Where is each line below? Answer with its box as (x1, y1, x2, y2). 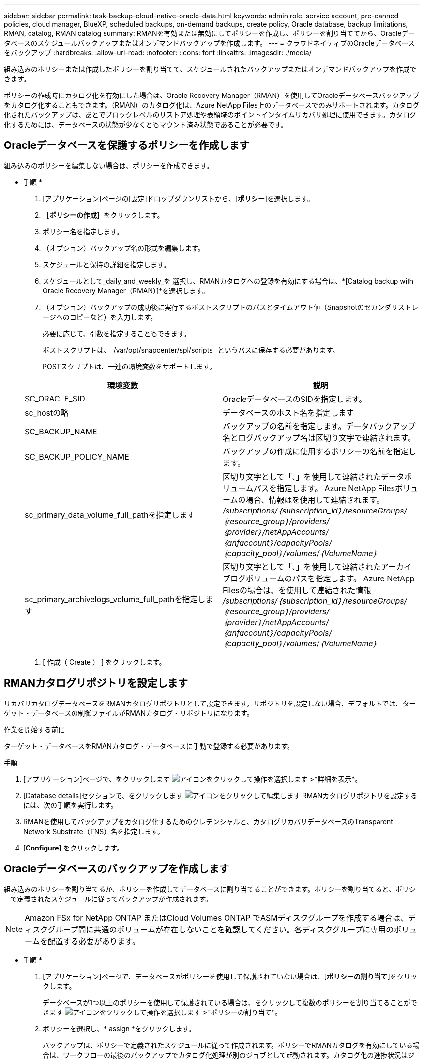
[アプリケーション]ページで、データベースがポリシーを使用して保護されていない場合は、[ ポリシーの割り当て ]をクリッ (43, 972, 417, 980)
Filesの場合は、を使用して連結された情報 (223, 585, 371, 595)
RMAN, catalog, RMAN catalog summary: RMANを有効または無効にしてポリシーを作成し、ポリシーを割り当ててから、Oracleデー (4, 29, 415, 37)
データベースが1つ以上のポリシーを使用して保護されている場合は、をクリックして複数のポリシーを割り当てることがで (43, 998, 417, 1007)
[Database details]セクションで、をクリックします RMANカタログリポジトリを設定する (23, 791, 418, 800)
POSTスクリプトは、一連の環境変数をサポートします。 (43, 362, 216, 370)
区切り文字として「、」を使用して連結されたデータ (223, 471, 405, 481)
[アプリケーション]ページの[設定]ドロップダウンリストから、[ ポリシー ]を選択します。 (43, 194, 314, 203)
